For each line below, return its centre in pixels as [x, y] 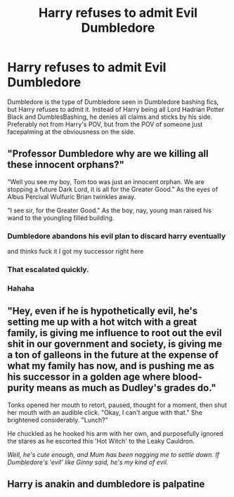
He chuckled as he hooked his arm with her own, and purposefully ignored [115, 433]
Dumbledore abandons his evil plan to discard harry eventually [117, 235]
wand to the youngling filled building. [61, 218]
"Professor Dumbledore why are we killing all [108, 154]
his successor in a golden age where [89, 377]
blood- [187, 377]
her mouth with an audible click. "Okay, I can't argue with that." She [105, 412]
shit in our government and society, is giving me [115, 344]
